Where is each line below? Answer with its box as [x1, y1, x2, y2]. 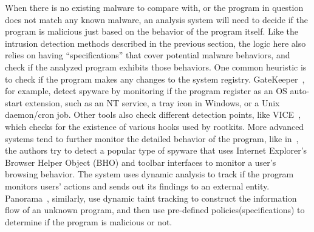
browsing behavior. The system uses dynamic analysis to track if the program [5, 168, 294, 180]
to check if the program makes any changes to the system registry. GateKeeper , [5, 72, 305, 85]
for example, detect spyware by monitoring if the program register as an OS [5, 84, 287, 97]
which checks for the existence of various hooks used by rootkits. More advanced [5, 120, 304, 132]
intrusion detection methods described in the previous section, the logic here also [5, 36, 306, 49]
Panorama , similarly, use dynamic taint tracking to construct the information [5, 191, 297, 204]
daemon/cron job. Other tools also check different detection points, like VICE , [5, 108, 301, 121]
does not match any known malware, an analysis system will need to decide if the [5, 13, 308, 26]
